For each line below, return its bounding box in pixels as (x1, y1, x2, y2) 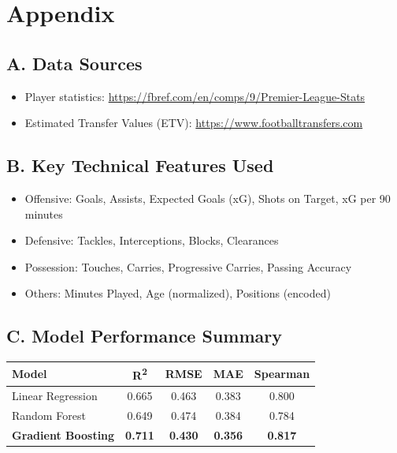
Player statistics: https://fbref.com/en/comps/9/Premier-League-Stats (24, 88, 365, 104)
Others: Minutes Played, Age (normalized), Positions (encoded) (24, 285, 331, 301)
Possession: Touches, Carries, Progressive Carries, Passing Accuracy (24, 258, 352, 275)
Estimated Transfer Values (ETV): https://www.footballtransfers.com (24, 114, 363, 131)
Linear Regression (12, 387, 98, 404)
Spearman (254, 365, 310, 382)
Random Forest (12, 406, 86, 423)
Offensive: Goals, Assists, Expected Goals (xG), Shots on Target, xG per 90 (24, 189, 391, 206)
